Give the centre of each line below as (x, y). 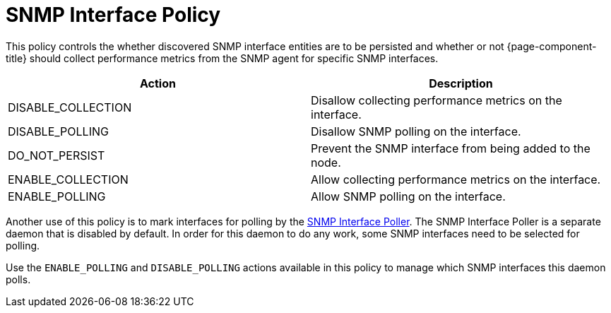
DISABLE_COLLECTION (70, 107)
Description (461, 83)
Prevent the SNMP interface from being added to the (451, 148)
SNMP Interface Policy (113, 15)
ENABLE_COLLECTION (68, 179)
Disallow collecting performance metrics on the (437, 100)
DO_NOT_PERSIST (57, 155)
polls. (18, 279)
